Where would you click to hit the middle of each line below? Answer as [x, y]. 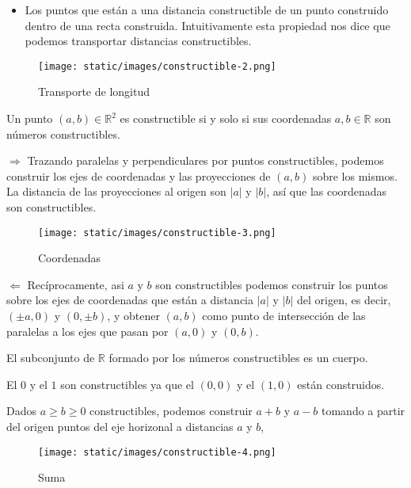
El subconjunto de [51, 358]
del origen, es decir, [344, 300]
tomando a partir [363, 411]
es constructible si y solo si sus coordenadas [226, 118]
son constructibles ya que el [127, 384]
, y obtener [133, 316]
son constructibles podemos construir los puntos [272, 284]
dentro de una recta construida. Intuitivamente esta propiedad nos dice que [207, 25]
